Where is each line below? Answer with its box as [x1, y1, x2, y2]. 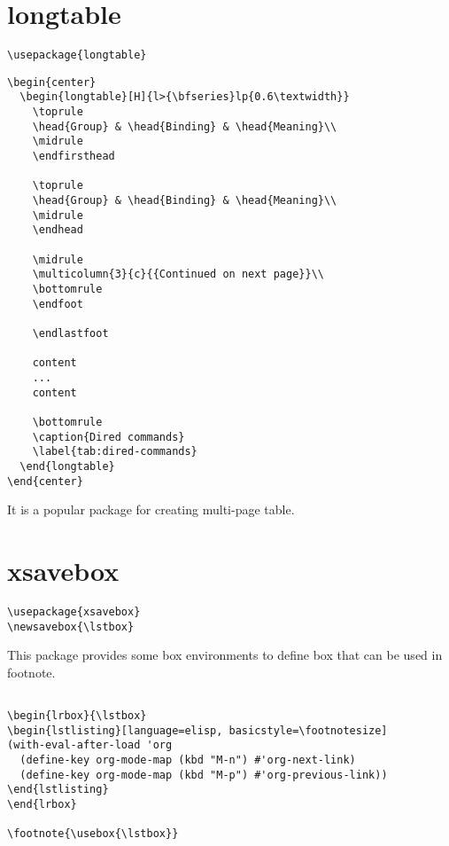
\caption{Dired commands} [32, 430, 185, 443]
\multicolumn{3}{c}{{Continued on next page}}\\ [32, 268, 324, 281]
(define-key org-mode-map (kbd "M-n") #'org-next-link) [19, 754, 356, 766]
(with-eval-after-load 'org [7, 739, 173, 752]
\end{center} [7, 474, 83, 488]
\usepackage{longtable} [7, 49, 147, 62]
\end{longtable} [19, 459, 115, 473]
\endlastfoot [32, 326, 109, 340]
